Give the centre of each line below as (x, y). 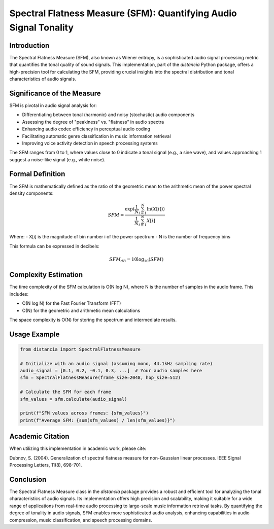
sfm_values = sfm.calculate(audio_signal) (74, 399)
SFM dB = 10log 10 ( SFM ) (136, 260)
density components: (31, 193)
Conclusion (28, 479)
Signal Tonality (41, 27)
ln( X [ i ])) (156, 209)
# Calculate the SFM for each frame (66, 392)
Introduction (29, 45)
